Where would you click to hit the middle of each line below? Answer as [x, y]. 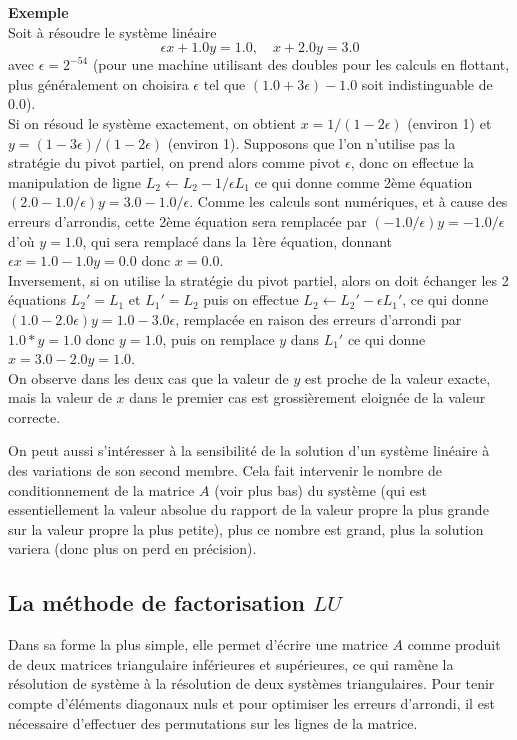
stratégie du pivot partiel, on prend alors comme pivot [174, 162]
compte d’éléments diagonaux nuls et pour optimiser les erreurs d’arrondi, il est [251, 703]
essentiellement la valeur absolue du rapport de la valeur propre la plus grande [248, 509]
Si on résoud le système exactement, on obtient [152, 122]
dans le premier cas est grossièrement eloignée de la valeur [307, 397]
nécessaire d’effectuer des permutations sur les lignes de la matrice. [213, 722]
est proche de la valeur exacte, [397, 377]
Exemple [38, 12]
